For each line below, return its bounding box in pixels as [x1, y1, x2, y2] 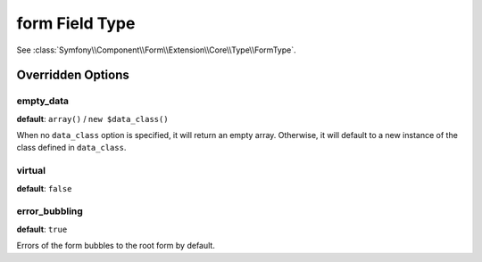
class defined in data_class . [16, 143, 127, 153]
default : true [16, 224, 68, 234]
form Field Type [16, 13, 136, 33]
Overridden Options [16, 68, 129, 83]
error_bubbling [16, 205, 84, 217]
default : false [16, 183, 72, 193]
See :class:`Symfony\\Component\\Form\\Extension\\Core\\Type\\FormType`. [16, 45, 296, 55]
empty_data [16, 94, 70, 107]
